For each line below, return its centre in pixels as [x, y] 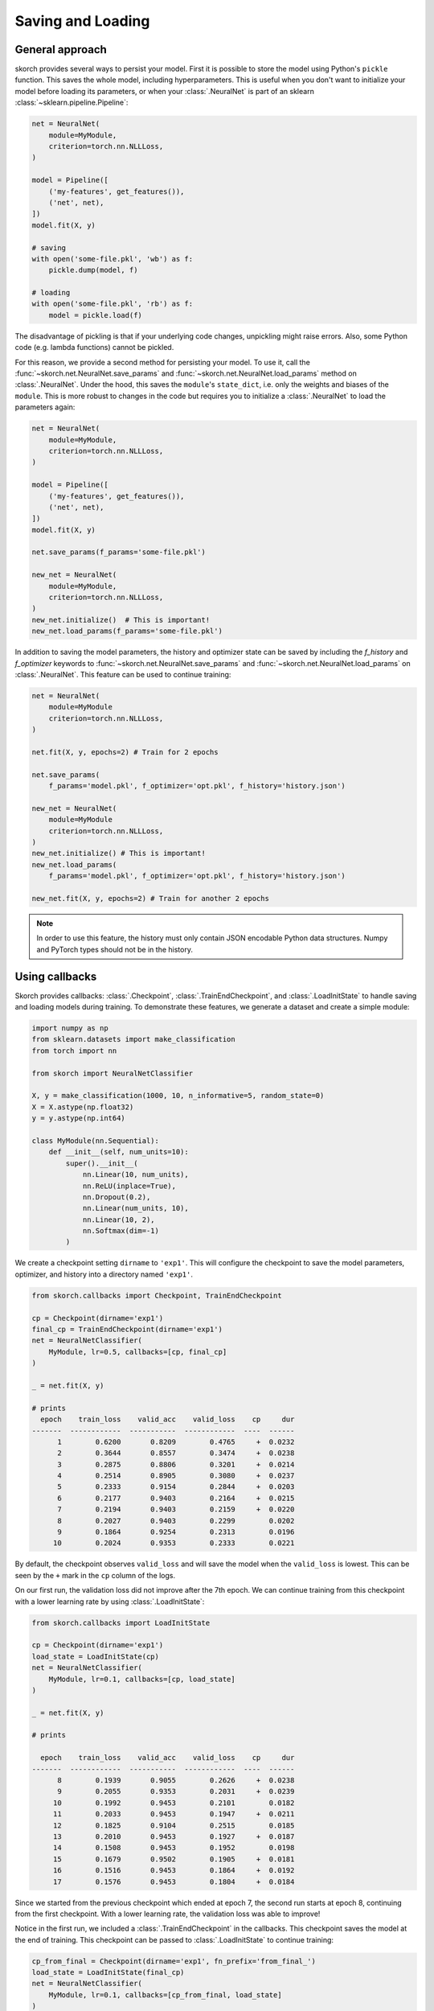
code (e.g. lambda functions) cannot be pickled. [94, 348]
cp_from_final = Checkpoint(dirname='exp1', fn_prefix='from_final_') [174, 1961]
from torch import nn [74, 1051]
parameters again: [45, 407]
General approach [61, 49]
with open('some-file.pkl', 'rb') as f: [112, 304]
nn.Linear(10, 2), [119, 1219]
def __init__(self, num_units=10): [119, 1152]
